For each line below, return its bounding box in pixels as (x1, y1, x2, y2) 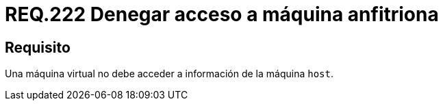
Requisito (5, 38, 71, 56)
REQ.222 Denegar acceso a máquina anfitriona (5, 3, 439, 26)
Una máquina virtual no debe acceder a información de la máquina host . (5, 68, 333, 80)
